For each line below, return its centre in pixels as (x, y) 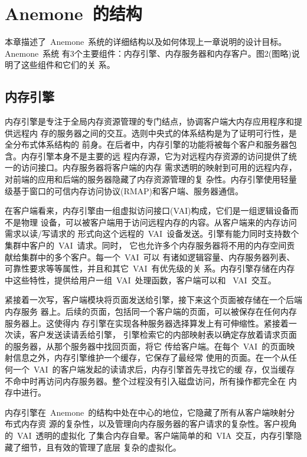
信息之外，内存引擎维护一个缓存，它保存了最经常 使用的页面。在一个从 (151, 358)
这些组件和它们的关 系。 (68, 65)
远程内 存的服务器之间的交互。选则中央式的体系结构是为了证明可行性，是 (155, 133)
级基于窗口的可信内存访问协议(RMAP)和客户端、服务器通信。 (124, 190)
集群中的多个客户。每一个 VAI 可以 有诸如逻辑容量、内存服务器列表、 (158, 257)
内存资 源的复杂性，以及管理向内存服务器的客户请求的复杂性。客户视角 (159, 424)
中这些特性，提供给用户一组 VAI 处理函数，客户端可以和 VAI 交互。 (141, 280)
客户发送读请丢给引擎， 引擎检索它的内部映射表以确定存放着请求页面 (163, 334)
